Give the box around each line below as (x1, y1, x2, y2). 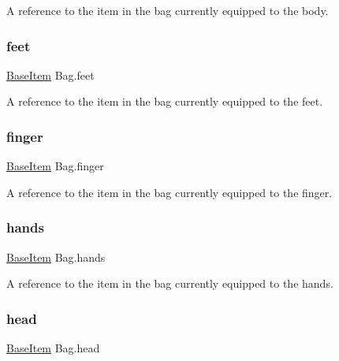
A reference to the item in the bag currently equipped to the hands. (6, 275, 333, 292)
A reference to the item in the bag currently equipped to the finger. (6, 184, 333, 200)
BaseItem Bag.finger (6, 158, 104, 174)
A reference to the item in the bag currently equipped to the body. (6, 2, 329, 18)
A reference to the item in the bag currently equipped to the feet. (6, 93, 323, 110)
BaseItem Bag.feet (6, 66, 95, 83)
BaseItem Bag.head (6, 340, 100, 356)
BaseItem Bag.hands (6, 248, 106, 265)
